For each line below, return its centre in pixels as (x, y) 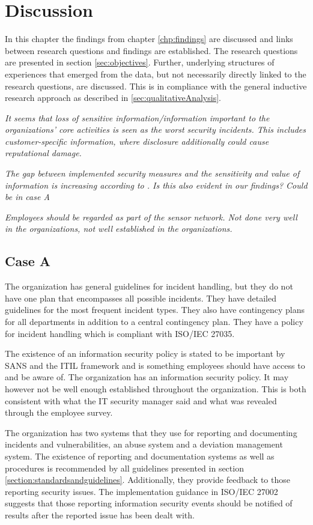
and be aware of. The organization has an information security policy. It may (147, 377)
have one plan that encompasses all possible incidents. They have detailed (141, 298)
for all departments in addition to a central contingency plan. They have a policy (154, 322)
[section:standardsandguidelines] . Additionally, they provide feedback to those (147, 480)
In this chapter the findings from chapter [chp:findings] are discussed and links (149, 39)
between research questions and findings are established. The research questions (151, 50)
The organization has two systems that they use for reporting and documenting (151, 432)
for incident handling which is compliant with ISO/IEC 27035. (120, 333)
